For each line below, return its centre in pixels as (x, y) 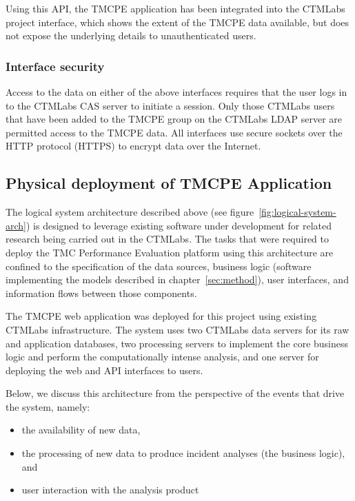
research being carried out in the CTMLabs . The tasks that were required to (167, 239)
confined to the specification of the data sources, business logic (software (159, 266)
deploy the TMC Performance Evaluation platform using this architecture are (170, 252)
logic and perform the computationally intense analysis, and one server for (162, 357)
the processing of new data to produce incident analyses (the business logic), (183, 453)
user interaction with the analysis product (110, 490)
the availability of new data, (81, 430)
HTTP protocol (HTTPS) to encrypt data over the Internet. (133, 146)
